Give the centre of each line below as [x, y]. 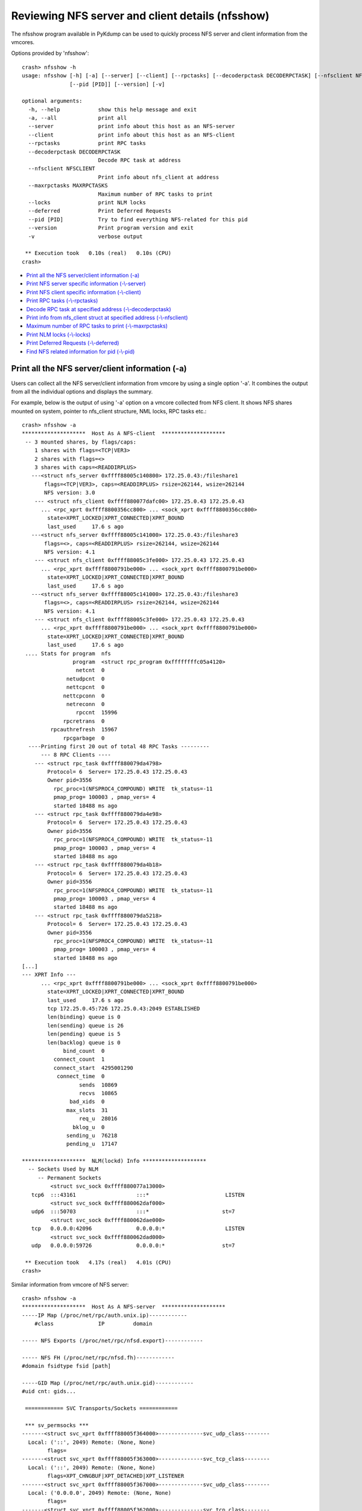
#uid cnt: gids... [49, 1391]
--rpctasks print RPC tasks [87, 143]
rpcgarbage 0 [84, 738]
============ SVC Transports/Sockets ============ [101, 1408]
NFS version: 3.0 [70, 493]
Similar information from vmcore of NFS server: [70, 1284]
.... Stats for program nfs [68, 653]
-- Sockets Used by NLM [63, 1169]
